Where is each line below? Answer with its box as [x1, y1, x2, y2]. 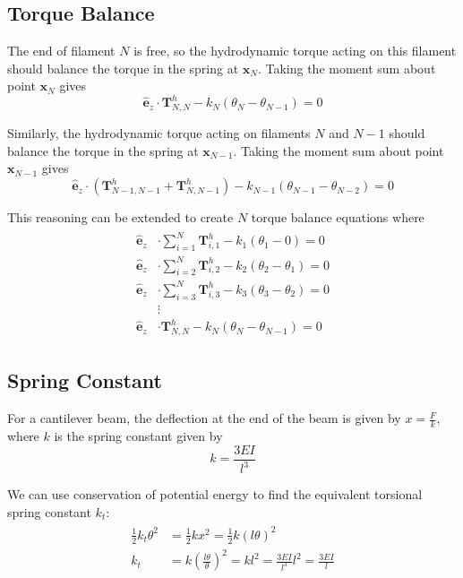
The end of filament [7, 41, 116, 60]
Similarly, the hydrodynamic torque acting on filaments [7, 124, 311, 142]
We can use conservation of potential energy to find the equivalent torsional [7, 485, 423, 504]
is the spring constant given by [54, 427, 223, 445]
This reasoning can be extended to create [7, 208, 234, 227]
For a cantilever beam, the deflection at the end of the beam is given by [7, 409, 401, 427]
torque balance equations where [251, 208, 424, 227]
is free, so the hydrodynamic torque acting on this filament [133, 41, 457, 60]
